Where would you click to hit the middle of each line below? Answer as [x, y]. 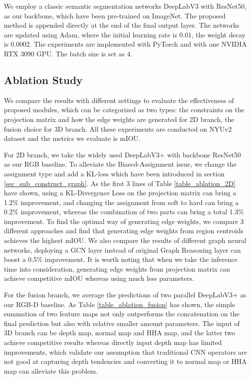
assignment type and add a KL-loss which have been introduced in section [114, 173]
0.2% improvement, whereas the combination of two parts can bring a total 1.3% [124, 212]
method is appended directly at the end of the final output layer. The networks [122, 25]
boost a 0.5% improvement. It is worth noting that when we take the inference [121, 259]
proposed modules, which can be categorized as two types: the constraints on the [124, 110]
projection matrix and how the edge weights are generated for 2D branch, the [119, 119]
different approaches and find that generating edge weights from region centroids [124, 231]
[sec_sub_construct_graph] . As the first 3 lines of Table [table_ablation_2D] [120, 183]
